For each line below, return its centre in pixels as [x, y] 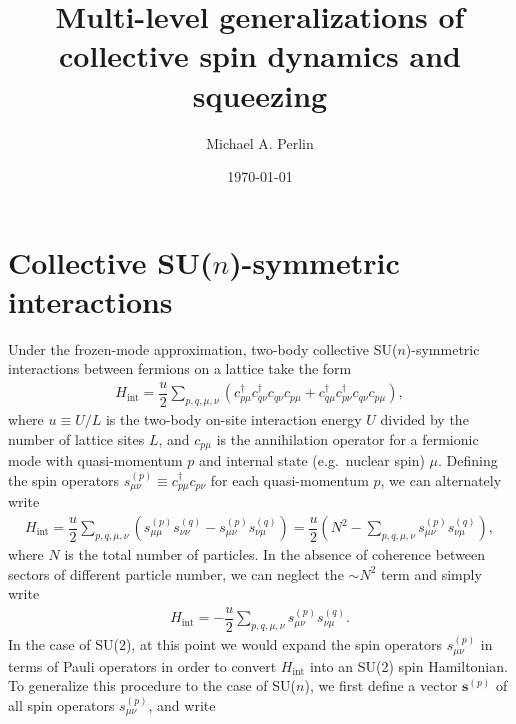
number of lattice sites [76, 438]
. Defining [467, 460]
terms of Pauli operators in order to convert [142, 665]
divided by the [424, 419]
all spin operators [61, 704]
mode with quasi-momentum [95, 460]
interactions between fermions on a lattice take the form [180, 368]
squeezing [260, 94]
